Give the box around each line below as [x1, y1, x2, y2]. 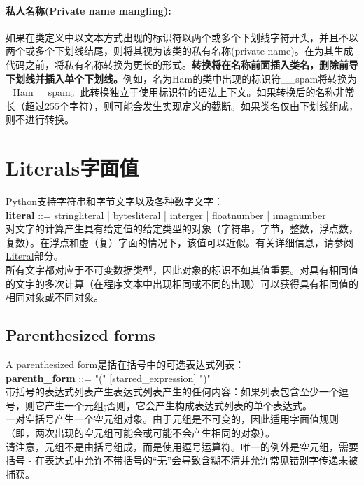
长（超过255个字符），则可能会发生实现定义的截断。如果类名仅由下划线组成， [6, 98, 358, 113]
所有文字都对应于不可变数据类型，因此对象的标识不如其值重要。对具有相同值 [6, 262, 358, 277]
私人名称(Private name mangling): [6, 3, 171, 17]
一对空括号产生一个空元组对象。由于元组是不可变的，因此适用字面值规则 [6, 412, 339, 426]
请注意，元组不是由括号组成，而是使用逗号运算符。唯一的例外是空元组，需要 [6, 439, 358, 454]
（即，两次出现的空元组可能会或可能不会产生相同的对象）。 [6, 426, 275, 440]
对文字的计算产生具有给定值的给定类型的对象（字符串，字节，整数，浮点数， [6, 221, 358, 236]
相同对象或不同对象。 [6, 290, 104, 304]
